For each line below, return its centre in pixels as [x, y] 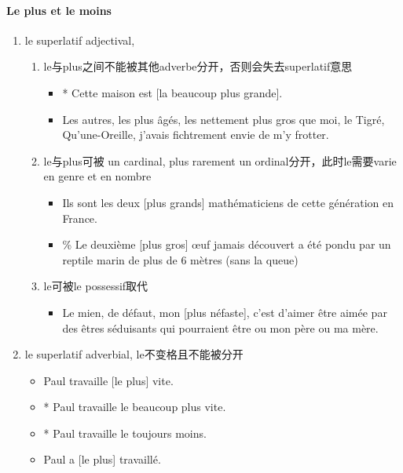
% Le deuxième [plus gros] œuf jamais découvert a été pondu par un [227, 244]
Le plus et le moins [59, 10]
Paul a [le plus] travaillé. [102, 459]
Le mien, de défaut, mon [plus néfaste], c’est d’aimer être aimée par [225, 312]
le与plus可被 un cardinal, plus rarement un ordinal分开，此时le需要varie [220, 160]
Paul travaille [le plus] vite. [108, 380]
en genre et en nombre [97, 176]
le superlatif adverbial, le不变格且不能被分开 [134, 354]
